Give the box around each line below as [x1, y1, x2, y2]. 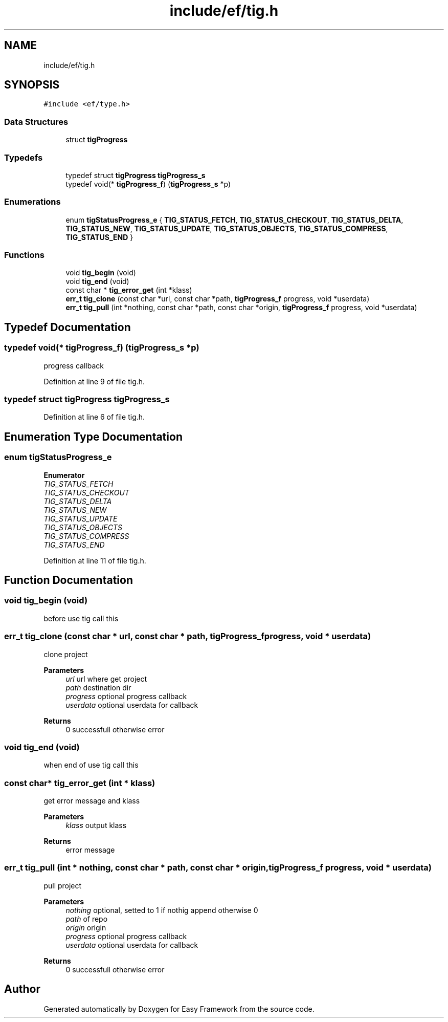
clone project [43, 649, 88, 659]
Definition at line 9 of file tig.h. [43, 377, 145, 386]
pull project [43, 881, 82, 890]
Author [4, 983, 40, 996]
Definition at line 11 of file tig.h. [43, 556, 146, 565]
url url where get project [65, 674, 147, 683]
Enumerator [43, 470, 85, 480]
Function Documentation [4, 574, 133, 587]
